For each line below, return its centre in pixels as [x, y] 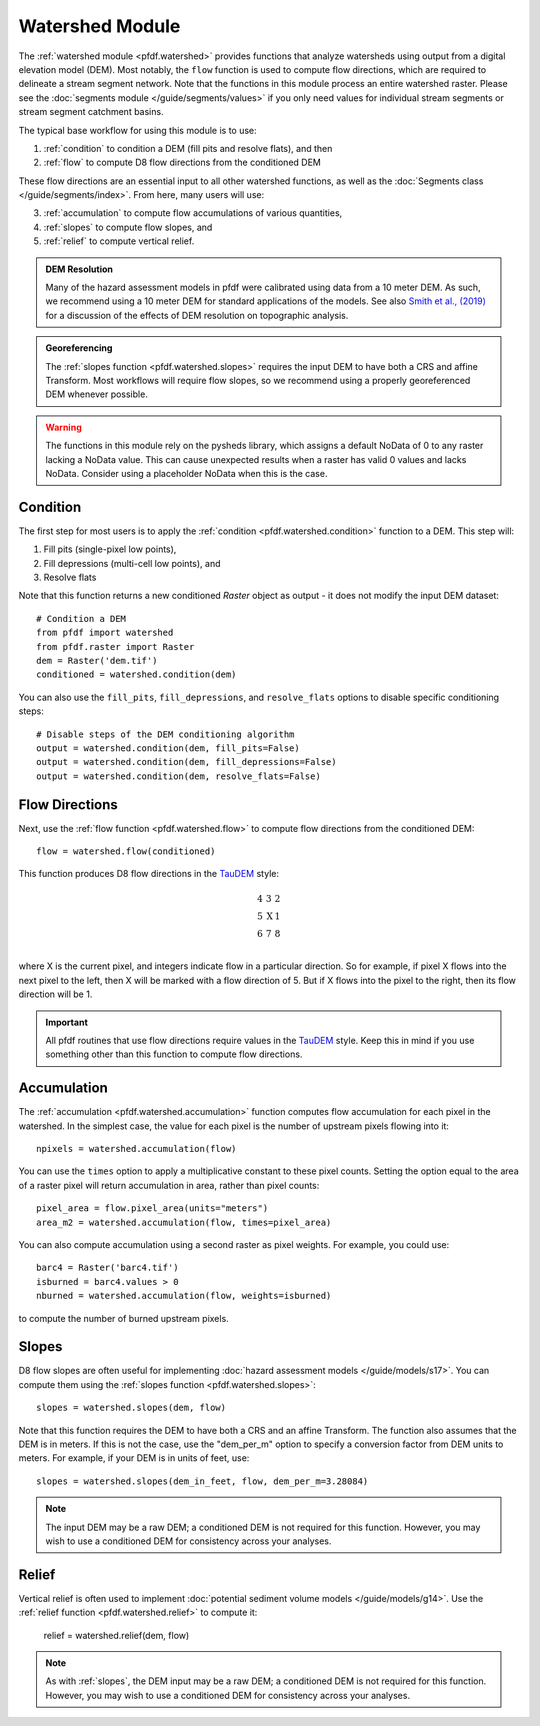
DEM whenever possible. [97, 394]
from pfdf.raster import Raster [115, 646]
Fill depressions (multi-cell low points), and [132, 563]
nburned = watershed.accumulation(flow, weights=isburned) [184, 1296]
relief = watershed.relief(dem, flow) [116, 1635]
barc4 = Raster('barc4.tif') [107, 1268]
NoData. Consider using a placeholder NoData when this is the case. [186, 473]
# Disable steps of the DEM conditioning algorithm [165, 734]
